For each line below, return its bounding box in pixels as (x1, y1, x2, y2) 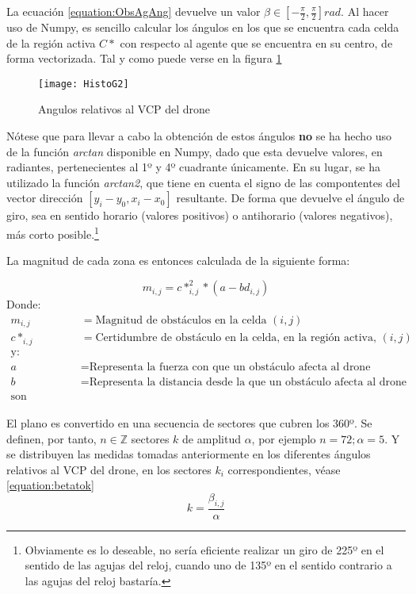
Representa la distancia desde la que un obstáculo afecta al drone (89, 376, 406, 388)
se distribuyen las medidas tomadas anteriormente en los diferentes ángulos (6, 446, 371, 462)
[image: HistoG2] (38, 78, 129, 90)
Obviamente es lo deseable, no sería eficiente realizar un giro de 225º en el (25, 541, 384, 558)
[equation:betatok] (6, 477, 94, 493)
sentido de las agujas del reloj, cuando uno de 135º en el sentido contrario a (25, 557, 392, 573)
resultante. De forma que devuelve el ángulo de (176, 190, 405, 206)
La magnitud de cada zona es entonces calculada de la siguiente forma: (6, 252, 350, 269)
